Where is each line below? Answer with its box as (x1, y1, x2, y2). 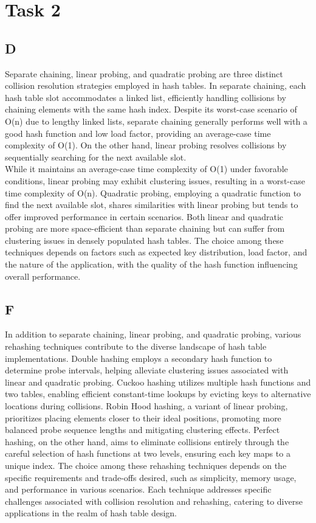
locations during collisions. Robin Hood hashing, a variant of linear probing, (5, 400, 288, 412)
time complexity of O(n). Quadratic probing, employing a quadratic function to (5, 186, 301, 199)
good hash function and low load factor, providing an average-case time (5, 126, 271, 139)
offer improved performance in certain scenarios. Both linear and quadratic (5, 210, 284, 223)
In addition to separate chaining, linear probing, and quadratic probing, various (5, 328, 301, 341)
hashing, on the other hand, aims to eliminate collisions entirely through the (5, 435, 289, 448)
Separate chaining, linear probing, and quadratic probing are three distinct (5, 67, 283, 80)
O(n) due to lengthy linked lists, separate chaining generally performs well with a (5, 114, 307, 127)
